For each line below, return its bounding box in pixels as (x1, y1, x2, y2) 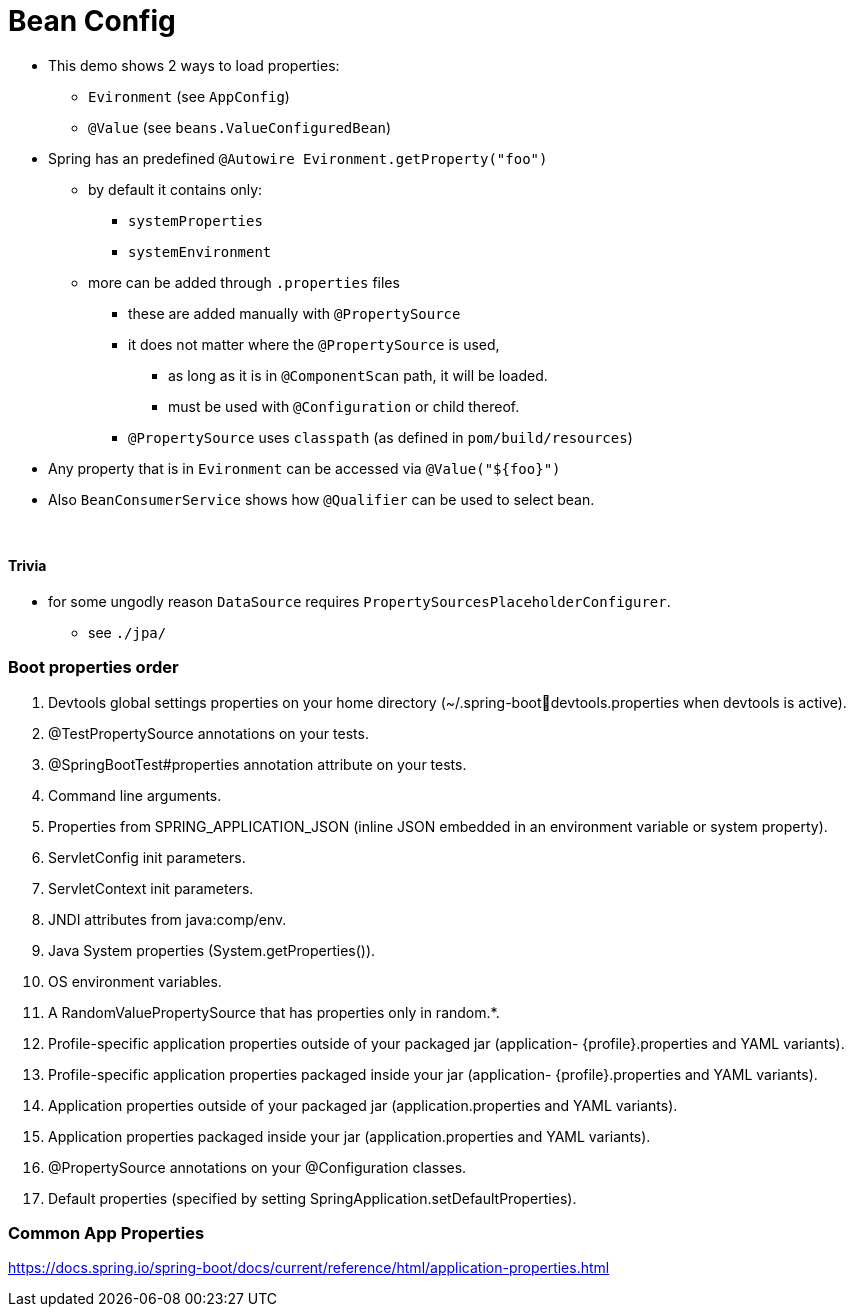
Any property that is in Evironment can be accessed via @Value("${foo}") (48, 459, 561, 477)
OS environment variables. (48, 972, 222, 990)
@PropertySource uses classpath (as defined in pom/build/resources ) (128, 428, 633, 446)
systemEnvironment (128, 243, 272, 260)
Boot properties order (8, 657, 179, 678)
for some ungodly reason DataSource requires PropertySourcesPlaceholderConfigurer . (48, 592, 671, 610)
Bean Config (8, 4, 176, 38)
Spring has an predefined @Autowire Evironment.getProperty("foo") (48, 149, 548, 167)
